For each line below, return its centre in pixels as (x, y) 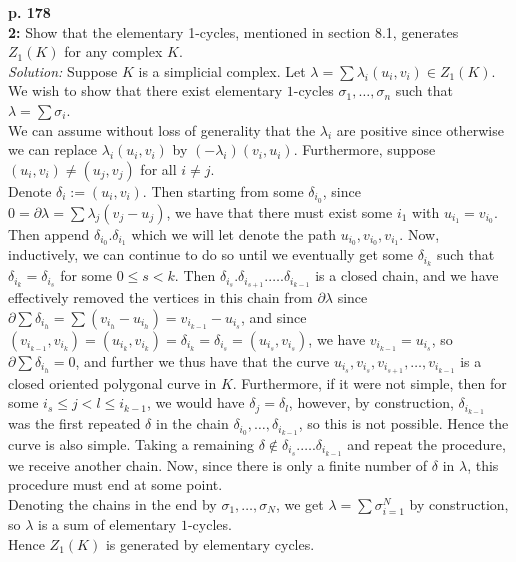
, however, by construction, (371, 402)
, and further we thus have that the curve (202, 360)
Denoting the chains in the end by (112, 504)
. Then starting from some (223, 190)
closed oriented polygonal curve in (112, 382)
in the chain (192, 423)
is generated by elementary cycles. (210, 543)
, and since (273, 316)
